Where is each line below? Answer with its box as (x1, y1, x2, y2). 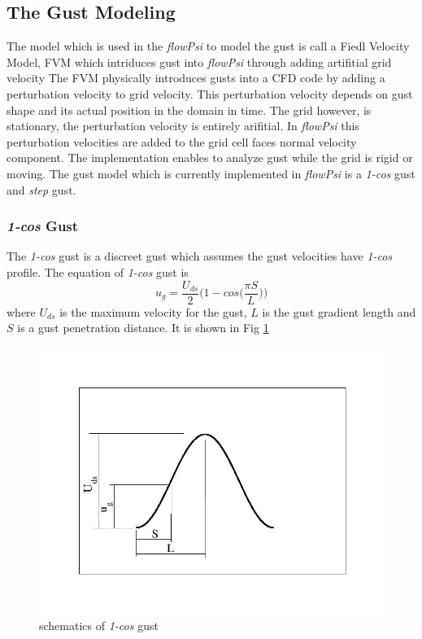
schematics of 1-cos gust (39, 617, 159, 634)
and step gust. (7, 181, 76, 198)
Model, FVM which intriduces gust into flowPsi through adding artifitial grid (7, 53, 392, 70)
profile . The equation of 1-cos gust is (7, 263, 189, 280)
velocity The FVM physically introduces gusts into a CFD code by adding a (7, 69, 385, 86)
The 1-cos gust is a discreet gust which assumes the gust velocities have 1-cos (7, 247, 393, 265)
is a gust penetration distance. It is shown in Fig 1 (17, 319, 269, 336)
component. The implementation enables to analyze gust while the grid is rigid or (7, 149, 413, 166)
